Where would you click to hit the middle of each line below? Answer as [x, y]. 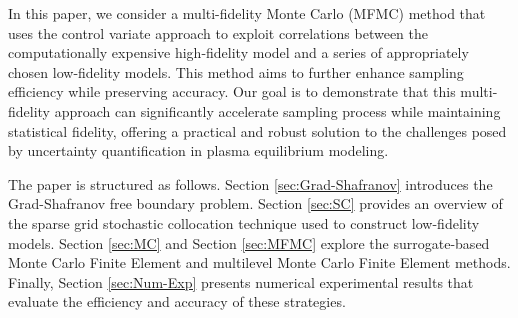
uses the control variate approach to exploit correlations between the [218, 32]
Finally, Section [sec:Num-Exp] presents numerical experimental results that [241, 281]
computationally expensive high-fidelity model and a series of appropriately [238, 52]
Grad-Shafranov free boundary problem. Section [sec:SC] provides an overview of [255, 203]
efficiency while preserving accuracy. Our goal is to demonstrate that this [232, 91]
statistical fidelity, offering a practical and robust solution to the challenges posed [257, 130]
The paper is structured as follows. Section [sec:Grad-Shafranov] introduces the [250, 183]
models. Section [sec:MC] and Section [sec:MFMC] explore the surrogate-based [249, 242]
